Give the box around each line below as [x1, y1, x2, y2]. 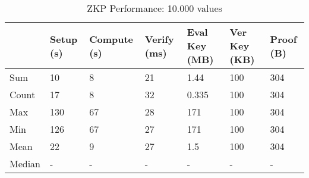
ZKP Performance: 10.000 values [87, 1, 222, 15]
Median [10, 157, 41, 170]
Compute [89, 32, 133, 46]
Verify [144, 32, 174, 46]
